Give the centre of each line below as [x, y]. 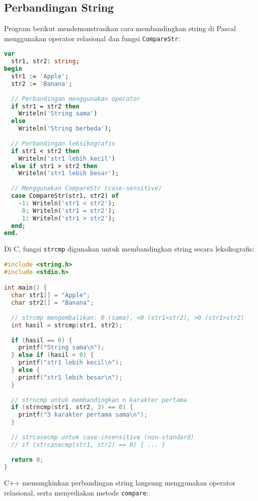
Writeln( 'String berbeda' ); [65, 129]
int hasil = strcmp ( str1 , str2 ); [67, 325]
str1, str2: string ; [45, 61]
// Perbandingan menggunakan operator [76, 99]
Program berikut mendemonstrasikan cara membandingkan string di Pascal [120, 28]
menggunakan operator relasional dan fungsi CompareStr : [92, 38]
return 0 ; [27, 460]
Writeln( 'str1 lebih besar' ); [69, 173]
